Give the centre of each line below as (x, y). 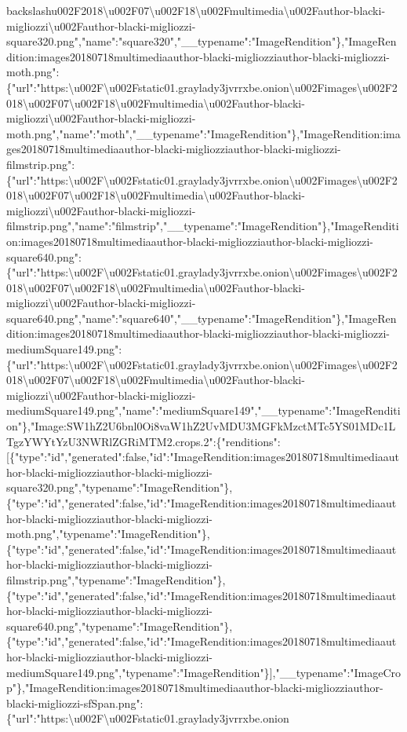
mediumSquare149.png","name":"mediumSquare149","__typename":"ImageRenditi (203, 410)
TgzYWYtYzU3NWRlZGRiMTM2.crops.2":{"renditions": (144, 441)
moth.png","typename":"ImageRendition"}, (108, 534)
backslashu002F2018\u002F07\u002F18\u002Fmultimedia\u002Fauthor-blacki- (196, 10)
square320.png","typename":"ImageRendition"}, (120, 487)
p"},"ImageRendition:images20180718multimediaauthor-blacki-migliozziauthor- (195, 688)
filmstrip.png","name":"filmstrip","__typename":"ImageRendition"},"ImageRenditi (203, 226)
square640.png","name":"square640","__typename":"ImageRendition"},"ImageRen (202, 318)
